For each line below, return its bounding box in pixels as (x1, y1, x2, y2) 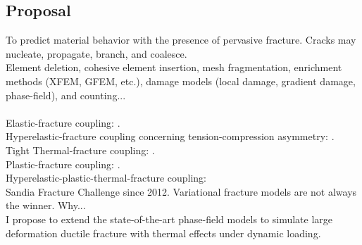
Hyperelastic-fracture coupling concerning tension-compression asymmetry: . (6, 129, 335, 144)
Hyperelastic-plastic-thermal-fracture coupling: (6, 170, 206, 185)
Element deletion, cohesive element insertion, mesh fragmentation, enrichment (6, 60, 342, 75)
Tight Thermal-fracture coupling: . (6, 142, 155, 157)
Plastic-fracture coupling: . (6, 156, 120, 171)
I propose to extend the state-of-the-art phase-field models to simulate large (6, 211, 333, 226)
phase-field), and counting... (6, 87, 126, 102)
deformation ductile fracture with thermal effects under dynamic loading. (6, 225, 321, 240)
